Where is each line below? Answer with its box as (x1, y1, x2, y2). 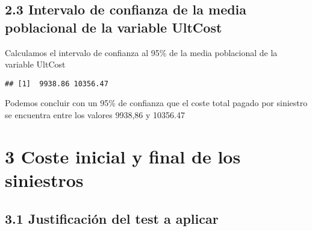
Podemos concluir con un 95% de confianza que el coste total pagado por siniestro (5, 97, 308, 109)
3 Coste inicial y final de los (5, 144, 241, 168)
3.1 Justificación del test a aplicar (5, 209, 219, 227)
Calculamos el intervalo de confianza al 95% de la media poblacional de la (5, 46, 278, 59)
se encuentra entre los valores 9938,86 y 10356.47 (5, 109, 185, 121)
